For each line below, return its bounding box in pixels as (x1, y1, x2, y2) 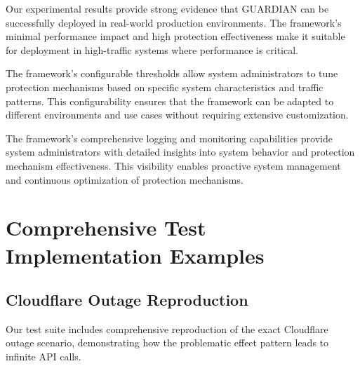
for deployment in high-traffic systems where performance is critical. (6, 42, 299, 57)
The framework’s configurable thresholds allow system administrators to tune (6, 66, 338, 81)
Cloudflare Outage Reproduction (6, 289, 248, 311)
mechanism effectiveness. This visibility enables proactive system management (6, 158, 341, 172)
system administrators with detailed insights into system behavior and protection (6, 144, 355, 159)
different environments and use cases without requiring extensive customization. (6, 107, 349, 122)
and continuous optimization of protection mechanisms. (6, 172, 244, 187)
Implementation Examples (6, 240, 265, 269)
